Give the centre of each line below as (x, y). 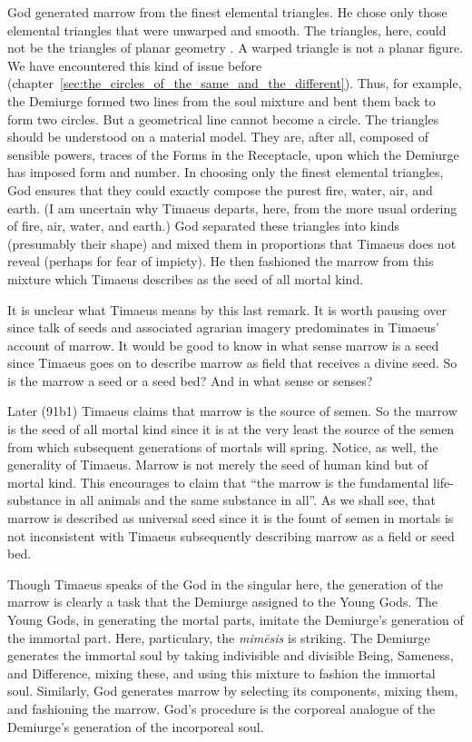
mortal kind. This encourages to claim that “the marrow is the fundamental (218, 482)
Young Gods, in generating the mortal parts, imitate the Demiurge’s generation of (236, 619)
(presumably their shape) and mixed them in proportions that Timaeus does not (232, 243)
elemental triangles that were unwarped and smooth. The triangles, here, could (227, 30)
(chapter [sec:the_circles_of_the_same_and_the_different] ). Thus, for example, (235, 83)
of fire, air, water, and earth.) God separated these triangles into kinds (203, 226)
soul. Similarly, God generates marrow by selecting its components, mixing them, (233, 691)
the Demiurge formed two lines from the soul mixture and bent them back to (221, 100)
